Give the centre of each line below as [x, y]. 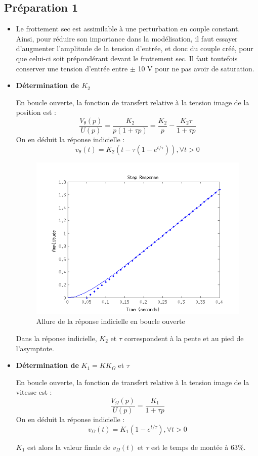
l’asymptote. [35, 348]
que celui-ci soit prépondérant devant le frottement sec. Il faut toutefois [127, 58]
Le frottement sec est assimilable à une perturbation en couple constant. [128, 29]
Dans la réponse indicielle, [56, 338]
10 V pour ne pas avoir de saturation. [196, 68]
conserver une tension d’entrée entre [72, 68]
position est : [36, 112]
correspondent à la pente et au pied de [184, 338]
